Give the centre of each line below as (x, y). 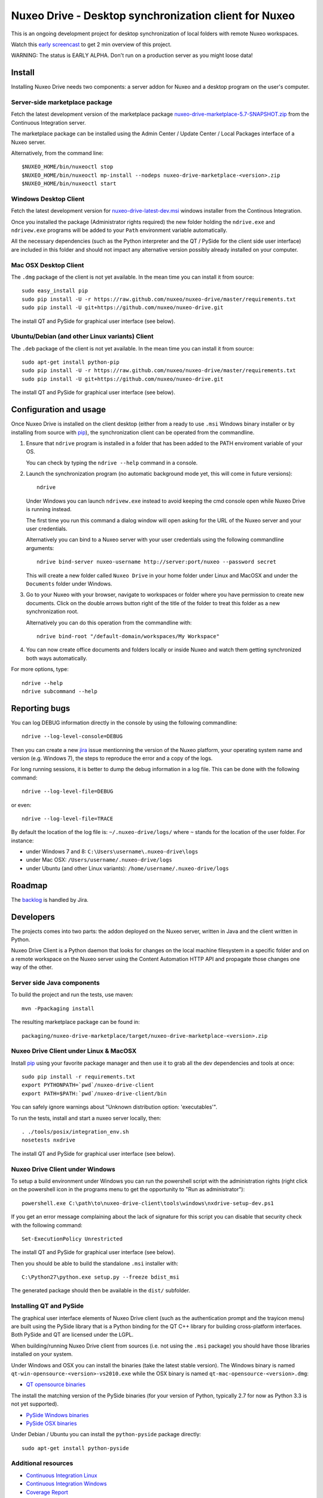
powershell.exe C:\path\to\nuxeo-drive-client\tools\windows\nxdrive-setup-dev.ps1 (148, 1203)
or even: (21, 805)
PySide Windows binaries (57, 1415)
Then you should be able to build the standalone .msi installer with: (95, 1263)
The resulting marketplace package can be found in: (75, 1022)
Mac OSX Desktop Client (48, 265)
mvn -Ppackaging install (58, 1008)
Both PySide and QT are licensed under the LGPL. (72, 1335)
